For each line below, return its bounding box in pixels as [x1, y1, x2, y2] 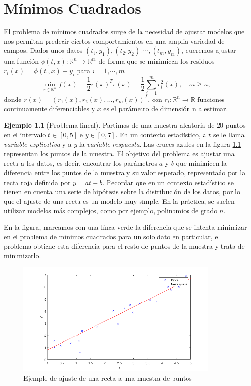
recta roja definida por [4, 177, 71, 187]
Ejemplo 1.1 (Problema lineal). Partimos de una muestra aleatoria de [4, 120, 215, 130]
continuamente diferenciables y [4, 103, 95, 114]
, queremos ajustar [181, 45, 236, 55]
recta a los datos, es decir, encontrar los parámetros [4, 158, 157, 168]
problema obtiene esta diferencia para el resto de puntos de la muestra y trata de [4, 241, 245, 251]
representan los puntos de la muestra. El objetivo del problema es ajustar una [4, 148, 235, 158]
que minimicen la [176, 158, 227, 168]
